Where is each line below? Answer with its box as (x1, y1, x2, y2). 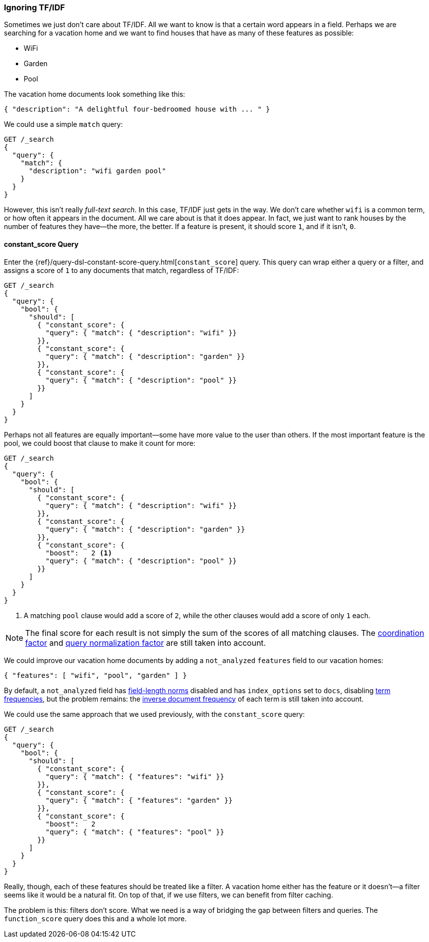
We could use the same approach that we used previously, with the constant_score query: (4, 709, 305, 718)
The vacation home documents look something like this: (4, 90, 185, 99)
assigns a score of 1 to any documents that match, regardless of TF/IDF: (4, 266, 239, 275)
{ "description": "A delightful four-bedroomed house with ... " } (4, 105, 270, 114)
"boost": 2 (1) (45, 549, 112, 557)
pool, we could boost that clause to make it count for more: (4, 438, 196, 447)
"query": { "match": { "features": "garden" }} (45, 796, 233, 804)
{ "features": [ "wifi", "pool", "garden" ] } (4, 671, 187, 679)
